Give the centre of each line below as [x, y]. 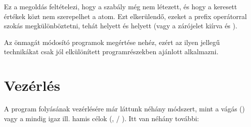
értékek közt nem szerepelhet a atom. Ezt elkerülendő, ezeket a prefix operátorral [125, 16]
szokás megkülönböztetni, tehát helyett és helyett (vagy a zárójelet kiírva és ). [121, 26]
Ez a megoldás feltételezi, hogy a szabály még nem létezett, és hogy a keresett [121, 6]
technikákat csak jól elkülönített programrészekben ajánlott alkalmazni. [111, 52]
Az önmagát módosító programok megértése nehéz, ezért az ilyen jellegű [112, 42]
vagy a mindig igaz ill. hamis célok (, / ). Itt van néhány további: [102, 118]
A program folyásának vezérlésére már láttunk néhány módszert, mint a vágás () [125, 109]
